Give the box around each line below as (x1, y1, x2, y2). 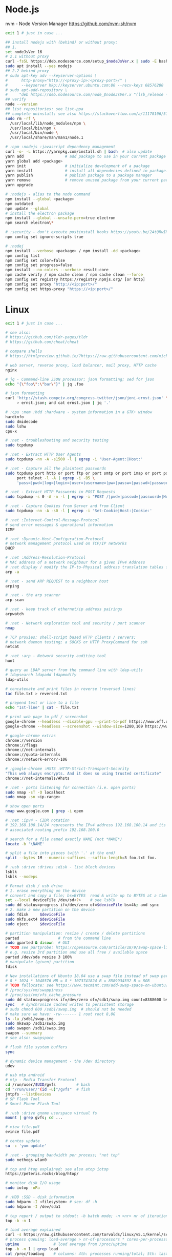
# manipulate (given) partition (5, 959, 74, 964)
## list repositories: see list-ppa (5, 107, 83, 112)
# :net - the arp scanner (5, 593, 60, 598)
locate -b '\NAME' (5, 841, 45, 846)
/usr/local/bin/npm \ (10, 126, 56, 131)
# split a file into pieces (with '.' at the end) (5, 850, 116, 856)
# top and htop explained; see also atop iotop (5, 1166, 109, 1172)
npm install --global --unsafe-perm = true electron (5, 215, 116, 221)
